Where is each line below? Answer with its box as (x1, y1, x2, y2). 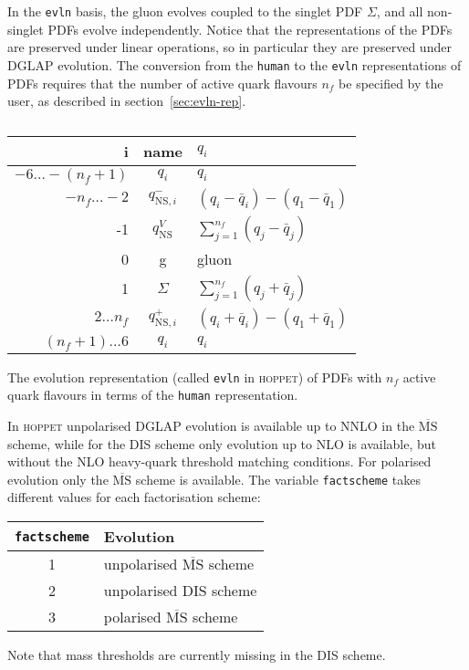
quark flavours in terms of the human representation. (7, 385, 298, 404)
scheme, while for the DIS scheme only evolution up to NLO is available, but (7, 434, 437, 453)
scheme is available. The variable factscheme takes (135, 469, 421, 488)
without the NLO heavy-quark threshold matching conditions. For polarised (7, 452, 432, 471)
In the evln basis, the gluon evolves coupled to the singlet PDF (7, 2, 363, 20)
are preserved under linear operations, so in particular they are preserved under (7, 37, 452, 57)
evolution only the (7, 469, 109, 488)
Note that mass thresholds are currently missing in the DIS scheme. (7, 645, 386, 665)
